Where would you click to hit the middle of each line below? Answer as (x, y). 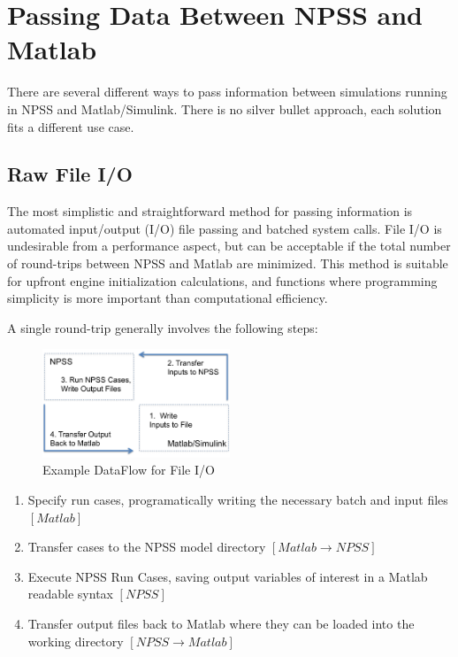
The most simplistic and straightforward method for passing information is (210, 211)
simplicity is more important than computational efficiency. (168, 298)
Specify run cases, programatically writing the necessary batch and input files (238, 500)
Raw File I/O (70, 174)
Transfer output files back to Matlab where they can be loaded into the (221, 623)
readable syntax (70, 594)
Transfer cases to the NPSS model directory (147, 547)
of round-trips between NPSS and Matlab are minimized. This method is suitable (228, 263)
